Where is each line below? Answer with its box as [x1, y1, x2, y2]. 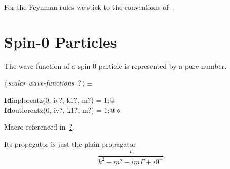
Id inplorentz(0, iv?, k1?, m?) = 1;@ [4, 94, 115, 105]
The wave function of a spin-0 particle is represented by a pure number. [4, 60, 227, 71]
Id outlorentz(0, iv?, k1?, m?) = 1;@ [4, 104, 116, 115]
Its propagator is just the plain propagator [4, 138, 136, 149]
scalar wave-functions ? [8, 77, 81, 88]
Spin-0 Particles [4, 31, 117, 52]
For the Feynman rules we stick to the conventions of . [4, 2, 174, 12]
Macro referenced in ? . [4, 121, 74, 132]
